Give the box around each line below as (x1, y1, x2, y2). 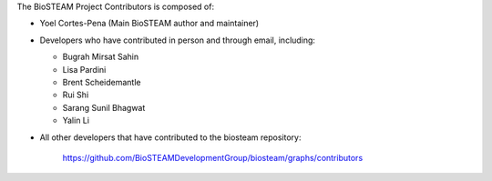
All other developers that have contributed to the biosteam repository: (39, 132, 302, 143)
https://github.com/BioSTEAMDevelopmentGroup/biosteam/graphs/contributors (62, 152, 364, 163)
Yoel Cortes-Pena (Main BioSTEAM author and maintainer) (39, 18, 260, 29)
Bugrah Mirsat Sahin (62, 51, 139, 63)
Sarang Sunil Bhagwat (62, 102, 146, 113)
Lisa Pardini (62, 64, 107, 75)
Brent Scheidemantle (62, 76, 141, 87)
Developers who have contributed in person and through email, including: (39, 35, 316, 45)
